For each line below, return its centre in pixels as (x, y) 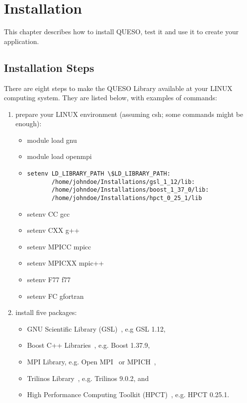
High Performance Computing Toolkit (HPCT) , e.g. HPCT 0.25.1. (128, 394)
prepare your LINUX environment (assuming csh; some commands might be (129, 114)
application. (21, 41)
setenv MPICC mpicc (59, 246)
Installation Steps (49, 67)
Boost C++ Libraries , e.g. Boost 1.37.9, (88, 345)
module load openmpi (59, 156)
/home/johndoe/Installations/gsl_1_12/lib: (123, 182)
